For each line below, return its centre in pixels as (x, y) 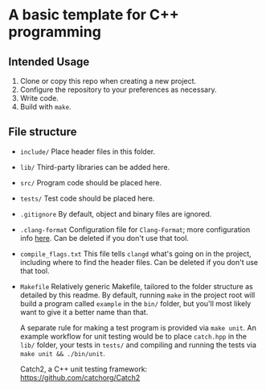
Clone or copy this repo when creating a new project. (108, 81)
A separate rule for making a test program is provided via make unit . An (138, 327)
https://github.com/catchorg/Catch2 (80, 377)
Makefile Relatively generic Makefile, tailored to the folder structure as (136, 286)
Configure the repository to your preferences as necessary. (118, 89)
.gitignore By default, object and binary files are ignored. (116, 214)
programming (55, 32)
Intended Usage (49, 62)
